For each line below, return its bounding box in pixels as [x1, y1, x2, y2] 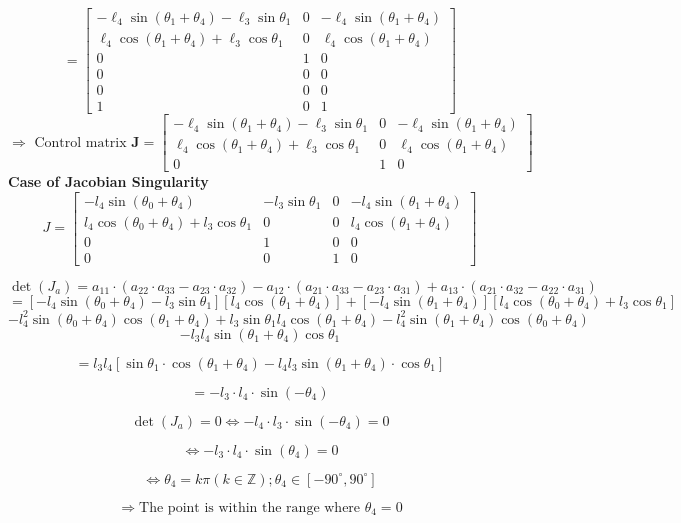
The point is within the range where [139, 500, 361, 515]
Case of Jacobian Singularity [8, 171, 209, 192]
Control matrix [34, 135, 127, 150]
